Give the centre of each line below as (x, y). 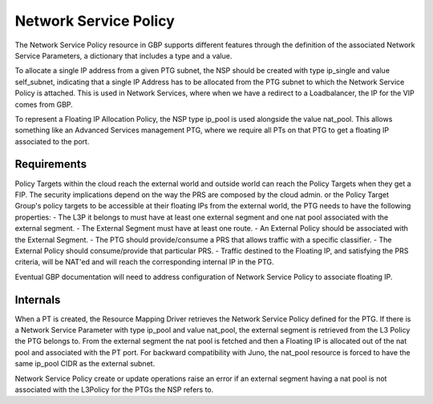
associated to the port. (52, 141)
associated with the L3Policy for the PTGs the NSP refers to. (114, 390)
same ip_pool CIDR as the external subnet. (85, 364)
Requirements (51, 164)
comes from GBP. (44, 104)
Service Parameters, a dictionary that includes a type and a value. (123, 55)
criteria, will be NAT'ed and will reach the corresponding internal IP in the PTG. (144, 262)
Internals (38, 299)
